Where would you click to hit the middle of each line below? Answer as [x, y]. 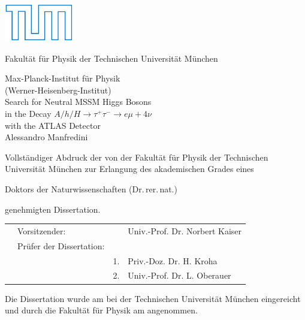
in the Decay [28, 113]
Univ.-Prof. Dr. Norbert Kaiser [185, 230]
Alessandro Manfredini [46, 137]
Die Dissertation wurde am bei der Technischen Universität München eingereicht [153, 298]
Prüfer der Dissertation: [61, 245]
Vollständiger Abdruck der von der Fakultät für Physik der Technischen [137, 157]
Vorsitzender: [42, 230]
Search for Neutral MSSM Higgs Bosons [78, 102]
